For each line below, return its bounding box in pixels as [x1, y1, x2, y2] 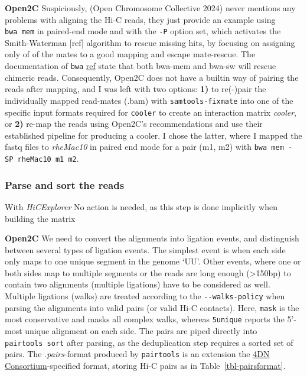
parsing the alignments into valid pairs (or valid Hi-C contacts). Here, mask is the [5, 301, 299, 313]
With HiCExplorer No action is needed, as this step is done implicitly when [5, 200, 277, 212]
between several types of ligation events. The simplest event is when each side [5, 243, 286, 256]
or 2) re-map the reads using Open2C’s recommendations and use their [5, 117, 263, 130]
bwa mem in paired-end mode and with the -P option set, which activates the [5, 25, 281, 37]
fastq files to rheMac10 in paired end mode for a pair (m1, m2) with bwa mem [5, 140, 284, 153]
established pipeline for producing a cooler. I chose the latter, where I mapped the [5, 129, 302, 141]
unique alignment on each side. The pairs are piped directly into [25, 325, 257, 337]
